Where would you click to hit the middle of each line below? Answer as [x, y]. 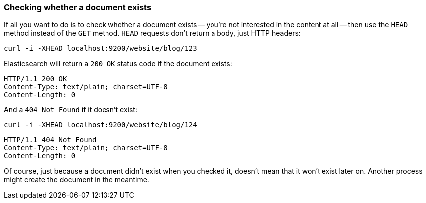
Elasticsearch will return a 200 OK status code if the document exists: [118, 64]
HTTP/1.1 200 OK [36, 79]
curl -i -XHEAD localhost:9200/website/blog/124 [101, 125]
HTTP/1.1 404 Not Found [50, 140]
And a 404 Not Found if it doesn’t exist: [71, 110]
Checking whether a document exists [78, 7]
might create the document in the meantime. [77, 180]
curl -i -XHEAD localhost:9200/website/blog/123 [101, 49]
